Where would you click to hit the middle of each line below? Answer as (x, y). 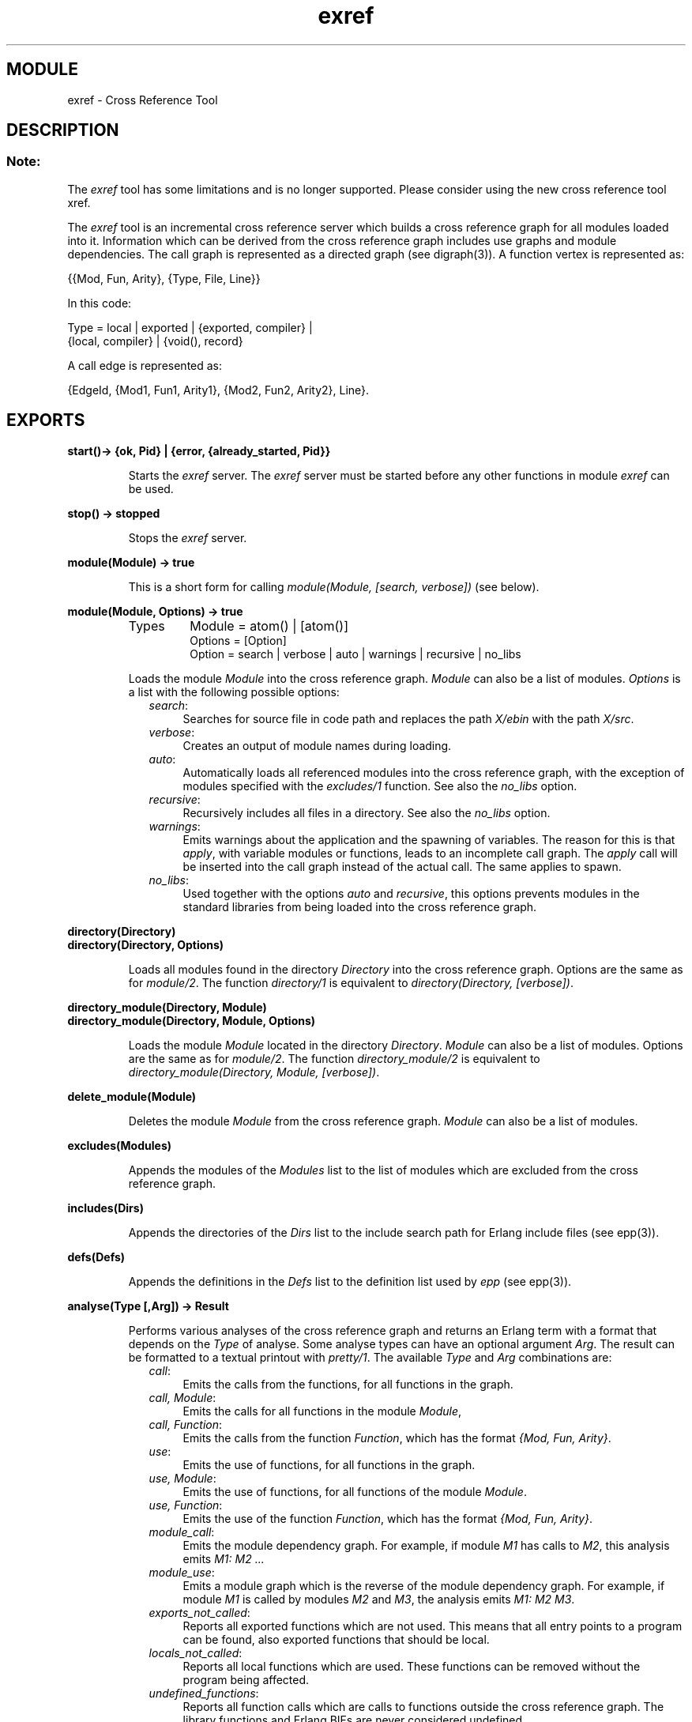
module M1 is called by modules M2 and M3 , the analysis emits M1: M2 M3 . (379, 1599)
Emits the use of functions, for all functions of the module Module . (355, 1491)
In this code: (100, 303)
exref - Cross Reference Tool (143, 100)
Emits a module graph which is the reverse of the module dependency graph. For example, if (424, 1585)
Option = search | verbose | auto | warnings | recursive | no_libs (355, 654)
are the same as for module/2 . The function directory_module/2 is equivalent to (334, 1058)
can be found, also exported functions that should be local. (336, 1639)
